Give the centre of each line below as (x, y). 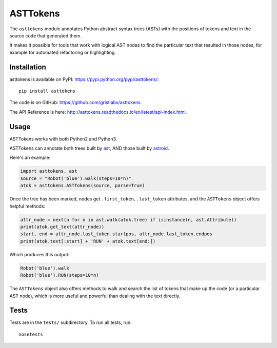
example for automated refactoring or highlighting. (63, 52)
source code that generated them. (46, 35)
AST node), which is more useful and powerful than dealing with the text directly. (95, 296)
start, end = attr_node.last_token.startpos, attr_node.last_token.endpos (116, 234)
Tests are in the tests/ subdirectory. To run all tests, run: (71, 322)
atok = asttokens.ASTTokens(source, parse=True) (83, 186)
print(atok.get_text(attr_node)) (62, 227)
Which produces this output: (39, 254)
